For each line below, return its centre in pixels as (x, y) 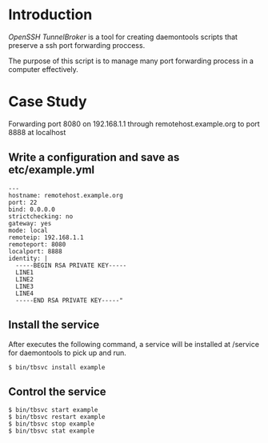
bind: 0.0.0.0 (32, 210)
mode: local (28, 230)
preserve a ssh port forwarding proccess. (77, 45)
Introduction (50, 15)
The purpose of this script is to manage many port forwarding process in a (131, 61)
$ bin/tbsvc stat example (51, 431)
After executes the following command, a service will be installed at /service (134, 344)
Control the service (57, 391)
